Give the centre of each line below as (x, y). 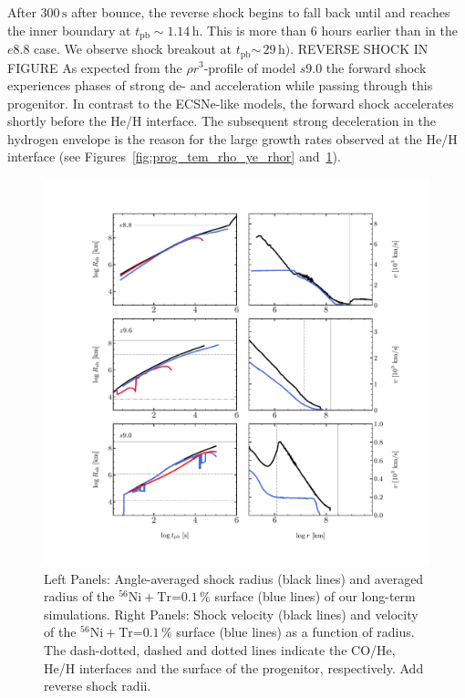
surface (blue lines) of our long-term (315, 596)
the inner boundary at (69, 30)
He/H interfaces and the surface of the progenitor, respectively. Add (234, 667)
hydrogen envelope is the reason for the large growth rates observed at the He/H (232, 138)
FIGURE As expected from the (95, 67)
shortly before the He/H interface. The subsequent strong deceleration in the (222, 121)
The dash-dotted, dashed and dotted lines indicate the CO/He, (220, 650)
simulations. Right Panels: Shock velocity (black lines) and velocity (231, 614)
